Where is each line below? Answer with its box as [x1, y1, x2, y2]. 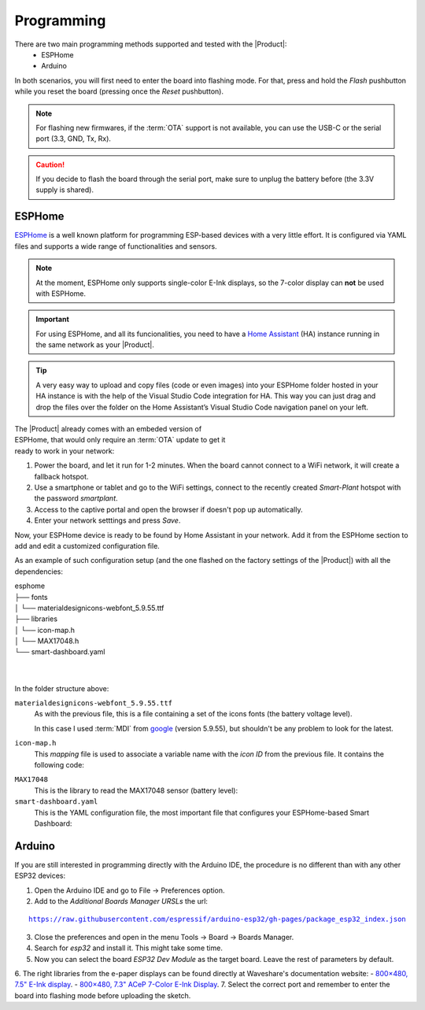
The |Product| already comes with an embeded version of [14, 424, 202, 434]
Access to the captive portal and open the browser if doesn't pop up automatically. [34, 505, 303, 514]
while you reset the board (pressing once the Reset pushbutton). [14, 87, 224, 96]
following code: [34, 760, 84, 769]
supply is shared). [35, 185, 94, 194]
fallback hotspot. [34, 472, 89, 481]
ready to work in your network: [14, 446, 115, 456]
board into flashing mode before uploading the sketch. [14, 990, 191, 1000]
